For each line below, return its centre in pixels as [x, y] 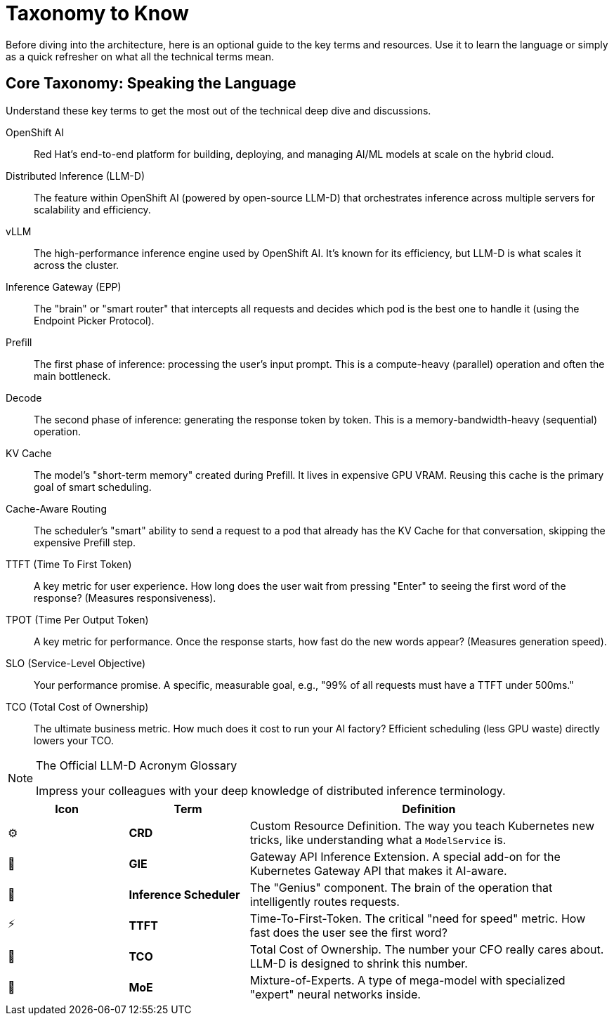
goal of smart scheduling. [93, 487]
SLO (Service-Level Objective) [76, 663]
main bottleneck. [72, 376]
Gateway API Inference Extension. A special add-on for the [405, 856]
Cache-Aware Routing [56, 508]
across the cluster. [77, 265]
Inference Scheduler [184, 894]
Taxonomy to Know [97, 13]
